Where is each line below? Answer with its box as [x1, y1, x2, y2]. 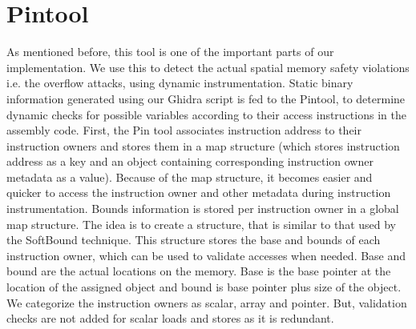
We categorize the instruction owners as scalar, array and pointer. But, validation [6, 294, 407, 311]
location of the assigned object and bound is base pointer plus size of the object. [6, 279, 402, 295]
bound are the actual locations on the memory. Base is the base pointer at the [6, 263, 391, 279]
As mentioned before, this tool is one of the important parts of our [6, 43, 334, 60]
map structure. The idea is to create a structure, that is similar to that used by [6, 215, 396, 232]
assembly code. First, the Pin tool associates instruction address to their [6, 122, 362, 138]
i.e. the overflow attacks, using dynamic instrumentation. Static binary [6, 74, 353, 91]
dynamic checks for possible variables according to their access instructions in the [6, 106, 406, 122]
